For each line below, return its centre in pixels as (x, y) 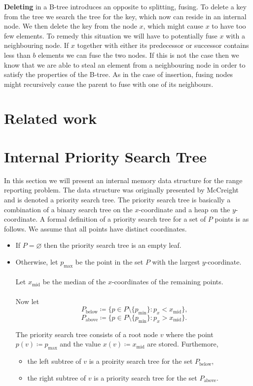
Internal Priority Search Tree (105, 156)
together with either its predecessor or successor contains (163, 45)
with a (235, 35)
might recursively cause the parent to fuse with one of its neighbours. (109, 84)
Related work (51, 118)
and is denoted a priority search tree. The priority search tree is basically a (117, 200)
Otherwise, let (37, 262)
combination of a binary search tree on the (68, 209)
